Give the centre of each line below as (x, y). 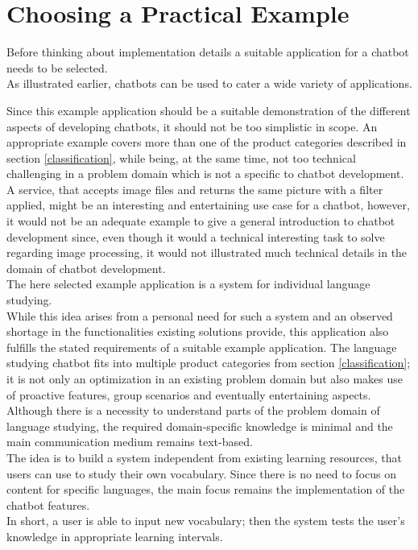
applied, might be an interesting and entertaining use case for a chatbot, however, (208, 205)
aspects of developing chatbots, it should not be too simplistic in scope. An (192, 126)
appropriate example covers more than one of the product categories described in (207, 142)
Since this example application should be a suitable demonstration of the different (209, 110)
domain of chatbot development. (86, 268)
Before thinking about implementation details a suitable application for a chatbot (208, 52)
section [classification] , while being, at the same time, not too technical (181, 157)
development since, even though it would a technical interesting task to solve (196, 236)
